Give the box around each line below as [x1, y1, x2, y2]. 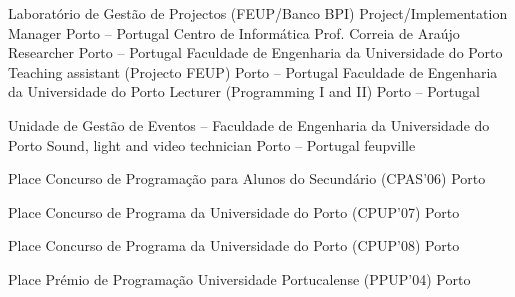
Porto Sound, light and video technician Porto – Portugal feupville [8, 134, 416, 155]
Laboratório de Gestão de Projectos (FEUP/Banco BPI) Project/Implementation [8, 3, 508, 23]
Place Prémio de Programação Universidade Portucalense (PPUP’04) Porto [8, 268, 471, 289]
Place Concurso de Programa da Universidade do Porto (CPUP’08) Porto [8, 235, 460, 256]
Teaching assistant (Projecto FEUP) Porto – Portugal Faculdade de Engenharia [8, 61, 498, 82]
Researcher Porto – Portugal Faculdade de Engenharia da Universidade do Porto [8, 42, 503, 63]
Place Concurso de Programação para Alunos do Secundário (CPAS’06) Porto [8, 168, 486, 189]
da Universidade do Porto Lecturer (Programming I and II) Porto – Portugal [8, 81, 480, 102]
